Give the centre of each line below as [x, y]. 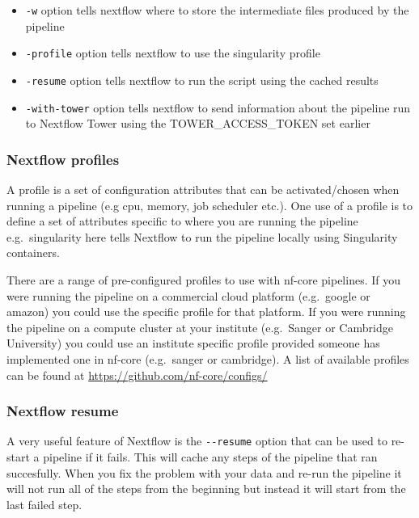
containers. [33, 253]
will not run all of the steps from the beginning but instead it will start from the [206, 489]
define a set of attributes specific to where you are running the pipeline [182, 221]
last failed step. [44, 504]
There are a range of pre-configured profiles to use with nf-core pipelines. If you [204, 280]
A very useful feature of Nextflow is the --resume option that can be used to [197, 441]
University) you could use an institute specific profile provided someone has [193, 343]
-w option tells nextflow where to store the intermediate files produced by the [217, 10]
